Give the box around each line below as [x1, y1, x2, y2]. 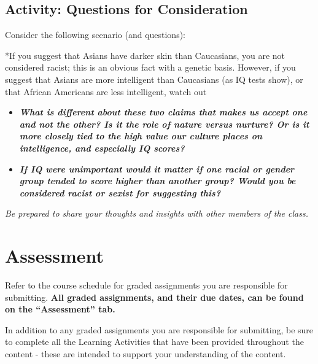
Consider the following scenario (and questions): [5, 28, 186, 41]
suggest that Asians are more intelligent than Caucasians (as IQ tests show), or [5, 72, 303, 85]
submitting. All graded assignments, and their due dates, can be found [5, 290, 304, 303]
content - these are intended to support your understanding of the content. [5, 347, 286, 360]
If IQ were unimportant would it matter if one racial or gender [19, 162, 295, 175]
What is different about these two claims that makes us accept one [19, 106, 308, 118]
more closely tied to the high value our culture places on [19, 130, 263, 142]
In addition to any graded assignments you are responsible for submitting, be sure [5, 323, 314, 336]
